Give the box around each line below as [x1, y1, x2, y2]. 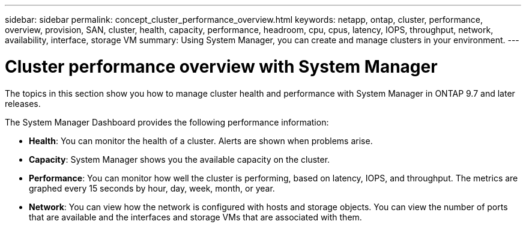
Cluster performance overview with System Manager [5, 56, 438, 77]
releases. [5, 98, 41, 109]
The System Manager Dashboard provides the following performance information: [5, 117, 329, 127]
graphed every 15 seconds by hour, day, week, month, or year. [29, 183, 275, 193]
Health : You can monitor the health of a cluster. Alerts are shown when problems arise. [29, 135, 373, 146]
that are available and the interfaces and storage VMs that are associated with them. [29, 211, 362, 222]
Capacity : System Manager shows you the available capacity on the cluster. [29, 154, 330, 165]
